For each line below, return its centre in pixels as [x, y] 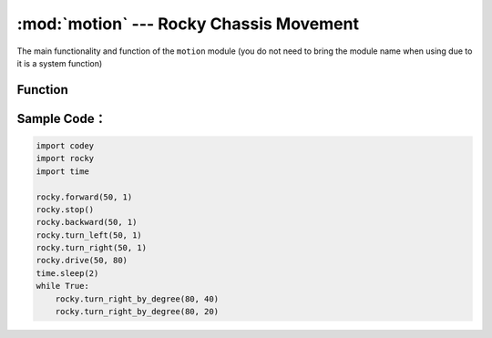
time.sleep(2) [67, 273]
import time [63, 171]
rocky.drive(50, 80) [82, 261]
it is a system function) [60, 63]
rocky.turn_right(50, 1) [92, 248]
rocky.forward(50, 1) [84, 197]
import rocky [65, 159]
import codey [65, 145]
